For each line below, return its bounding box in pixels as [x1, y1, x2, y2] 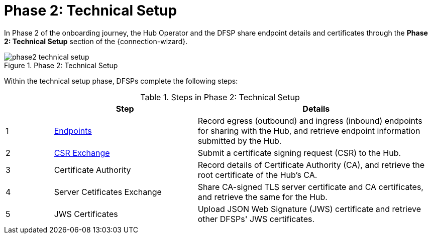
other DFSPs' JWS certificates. [197, 213, 315, 224]
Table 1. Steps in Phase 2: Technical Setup [140, 92, 300, 102]
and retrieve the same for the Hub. [197, 191, 328, 202]
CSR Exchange [54, 147, 110, 158]
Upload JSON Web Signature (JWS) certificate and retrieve [197, 203, 421, 214]
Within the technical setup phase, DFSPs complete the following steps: [4, 76, 238, 85]
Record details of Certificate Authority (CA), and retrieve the [197, 159, 425, 170]
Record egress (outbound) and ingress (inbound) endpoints [197, 115, 422, 126]
